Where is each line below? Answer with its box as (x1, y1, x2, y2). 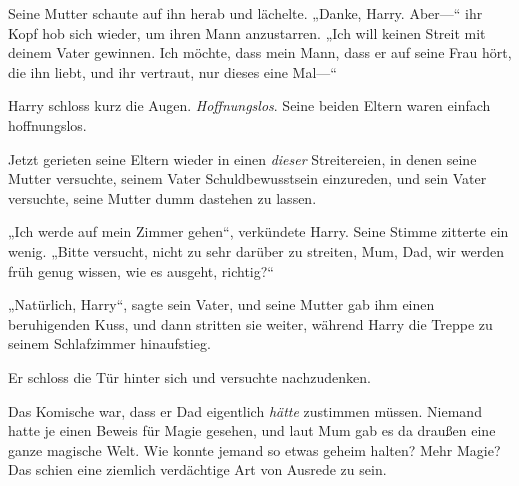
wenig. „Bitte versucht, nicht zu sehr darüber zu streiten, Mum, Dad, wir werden (8, 240, 504, 261)
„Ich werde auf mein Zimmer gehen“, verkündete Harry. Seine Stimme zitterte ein (8, 221, 509, 242)
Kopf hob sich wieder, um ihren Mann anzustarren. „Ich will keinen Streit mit (8, 22, 486, 43)
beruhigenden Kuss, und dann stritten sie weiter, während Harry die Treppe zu (8, 313, 493, 334)
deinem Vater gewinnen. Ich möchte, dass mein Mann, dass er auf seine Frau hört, (8, 42, 512, 63)
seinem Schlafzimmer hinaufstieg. (8, 333, 211, 354)
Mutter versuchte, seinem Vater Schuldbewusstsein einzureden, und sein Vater (8, 168, 487, 189)
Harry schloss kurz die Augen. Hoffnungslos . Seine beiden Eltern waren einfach (8, 95, 491, 116)
